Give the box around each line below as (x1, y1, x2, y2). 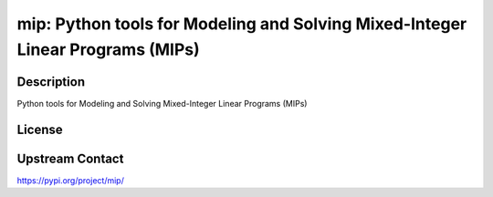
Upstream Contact (16, 150, 124, 166)
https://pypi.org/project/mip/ (16, 174, 125, 186)
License (16, 121, 63, 137)
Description (16, 74, 86, 89)
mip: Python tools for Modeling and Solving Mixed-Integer (16, 14, 467, 34)
